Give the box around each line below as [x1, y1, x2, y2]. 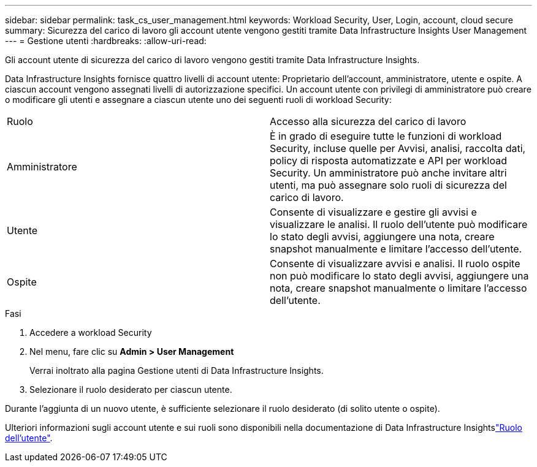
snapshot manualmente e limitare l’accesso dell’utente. [270, 243, 522, 255]
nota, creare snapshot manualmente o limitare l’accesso [270, 282, 527, 294]
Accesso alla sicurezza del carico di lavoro [270, 115, 467, 127]
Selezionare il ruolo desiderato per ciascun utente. [29, 384, 232, 395]
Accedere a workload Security [29, 327, 152, 338]
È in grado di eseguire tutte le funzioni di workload [270, 130, 502, 142]
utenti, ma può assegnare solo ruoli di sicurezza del [270, 179, 507, 191]
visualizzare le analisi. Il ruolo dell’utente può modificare [270, 218, 528, 230]
